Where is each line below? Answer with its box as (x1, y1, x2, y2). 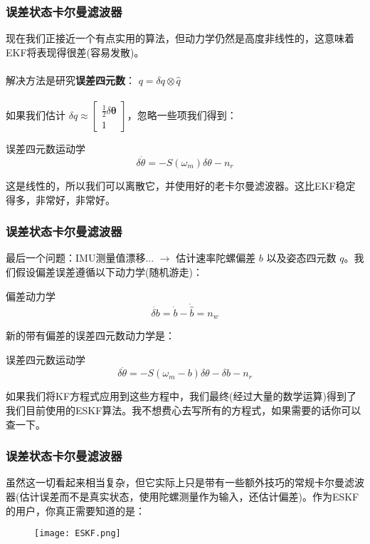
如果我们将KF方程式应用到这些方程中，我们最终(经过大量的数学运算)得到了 (6, 389, 356, 404)
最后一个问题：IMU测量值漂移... (6, 250, 154, 265)
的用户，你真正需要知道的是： (6, 503, 145, 518)
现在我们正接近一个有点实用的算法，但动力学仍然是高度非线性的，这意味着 (6, 31, 354, 46)
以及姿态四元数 (266, 250, 337, 265)
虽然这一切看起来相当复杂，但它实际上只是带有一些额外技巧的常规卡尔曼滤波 (6, 475, 364, 490)
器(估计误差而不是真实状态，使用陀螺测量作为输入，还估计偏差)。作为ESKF (6, 489, 359, 504)
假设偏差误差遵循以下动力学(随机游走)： (15, 265, 203, 279)
